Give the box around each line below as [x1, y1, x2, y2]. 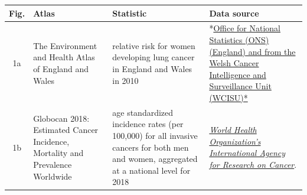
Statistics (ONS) [209, 33, 269, 45]
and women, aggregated [112, 152, 198, 165]
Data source [209, 6, 259, 19]
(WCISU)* [209, 91, 248, 103]
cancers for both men [112, 141, 189, 153]
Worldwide [33, 170, 72, 182]
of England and [33, 62, 89, 74]
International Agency [209, 147, 286, 159]
